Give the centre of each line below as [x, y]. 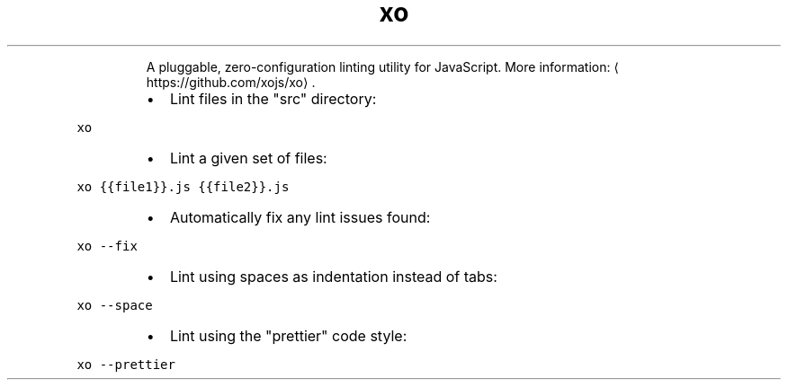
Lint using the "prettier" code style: [288, 335]
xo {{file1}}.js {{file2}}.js [183, 186]
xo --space [115, 305]
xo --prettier [126, 364]
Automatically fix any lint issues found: [300, 217]
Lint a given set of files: [248, 158]
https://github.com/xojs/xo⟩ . [231, 82]
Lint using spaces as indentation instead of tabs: [333, 276]
